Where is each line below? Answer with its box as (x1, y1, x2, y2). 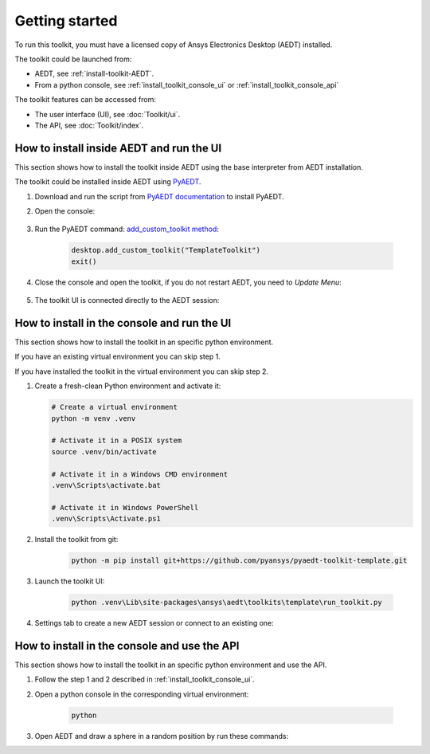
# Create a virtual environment (51, 403, 178, 412)
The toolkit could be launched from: (14, 54, 132, 64)
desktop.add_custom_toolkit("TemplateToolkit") (71, 245, 260, 255)
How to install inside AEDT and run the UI (14, 141, 222, 155)
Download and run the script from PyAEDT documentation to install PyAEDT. (34, 191, 284, 201)
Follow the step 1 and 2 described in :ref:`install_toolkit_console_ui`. (34, 674, 255, 685)
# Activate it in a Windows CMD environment (51, 469, 229, 478)
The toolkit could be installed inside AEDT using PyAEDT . (14, 177, 201, 187)
